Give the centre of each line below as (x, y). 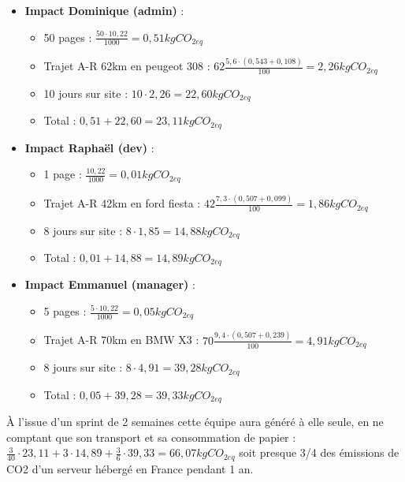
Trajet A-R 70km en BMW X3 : (121, 340)
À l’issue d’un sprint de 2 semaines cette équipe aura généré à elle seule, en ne (195, 422)
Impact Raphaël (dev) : (89, 147)
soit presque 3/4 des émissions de (319, 452)
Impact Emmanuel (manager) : (110, 284)
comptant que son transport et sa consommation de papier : (151, 437)
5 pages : (65, 311)
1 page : (63, 174)
